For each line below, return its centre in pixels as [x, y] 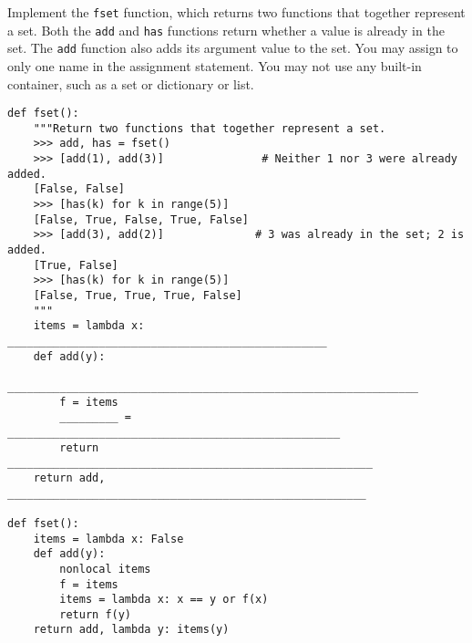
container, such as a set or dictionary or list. [131, 83]
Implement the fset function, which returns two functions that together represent [236, 12]
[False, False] [79, 189]
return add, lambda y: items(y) [131, 630]
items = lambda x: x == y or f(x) [164, 600]
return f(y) [96, 614]
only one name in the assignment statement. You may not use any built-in [215, 65]
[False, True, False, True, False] [141, 219]
